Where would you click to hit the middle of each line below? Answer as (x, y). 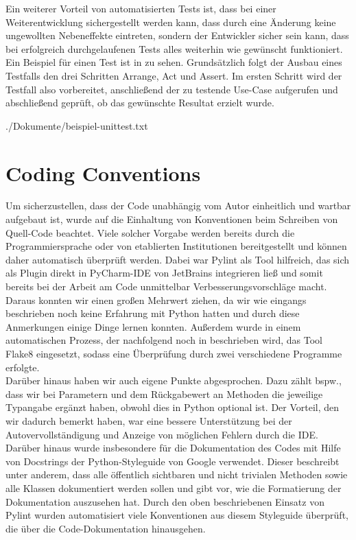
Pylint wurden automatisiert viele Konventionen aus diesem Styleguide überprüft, (177, 515)
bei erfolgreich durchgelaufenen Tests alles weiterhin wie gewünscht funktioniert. (174, 48)
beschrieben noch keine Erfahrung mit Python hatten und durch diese (153, 313)
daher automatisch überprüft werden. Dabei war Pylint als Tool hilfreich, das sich (178, 259)
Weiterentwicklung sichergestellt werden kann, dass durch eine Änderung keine (171, 22)
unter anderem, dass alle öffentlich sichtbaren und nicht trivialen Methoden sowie (177, 474)
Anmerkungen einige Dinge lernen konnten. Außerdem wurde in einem (153, 326)
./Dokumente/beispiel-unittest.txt (77, 125)
